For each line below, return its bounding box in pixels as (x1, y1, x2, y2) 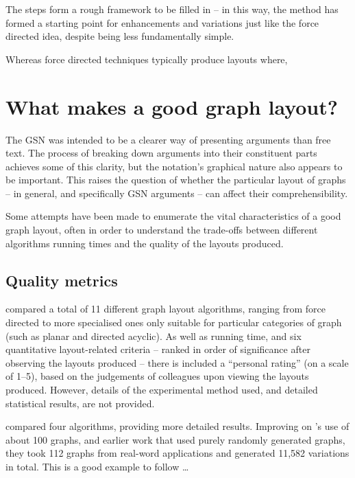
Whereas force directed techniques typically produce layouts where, (5, 52, 288, 66)
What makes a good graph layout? (5, 92, 338, 120)
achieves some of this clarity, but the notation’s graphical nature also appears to (5, 159, 343, 173)
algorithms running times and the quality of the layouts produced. (5, 236, 284, 250)
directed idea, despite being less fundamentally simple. (5, 29, 234, 43)
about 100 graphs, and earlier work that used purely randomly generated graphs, (5, 432, 345, 446)
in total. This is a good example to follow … (5, 459, 189, 473)
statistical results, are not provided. (5, 396, 155, 410)
